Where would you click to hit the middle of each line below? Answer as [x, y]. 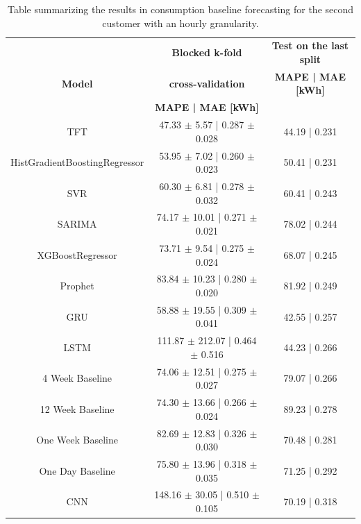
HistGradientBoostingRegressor [77, 162]
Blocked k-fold [207, 52]
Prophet [77, 286]
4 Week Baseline [77, 378]
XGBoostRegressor [77, 254]
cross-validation [207, 83]
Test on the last [310, 45]
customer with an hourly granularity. [180, 23]
